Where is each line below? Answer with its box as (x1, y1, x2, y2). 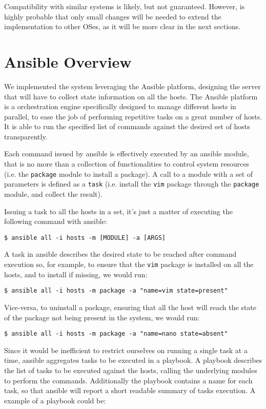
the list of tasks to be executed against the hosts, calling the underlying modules (4, 364, 257, 375)
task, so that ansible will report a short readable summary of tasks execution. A (4, 385, 256, 396)
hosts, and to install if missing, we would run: (4, 269, 148, 279)
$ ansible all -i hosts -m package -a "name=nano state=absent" (4, 330, 228, 338)
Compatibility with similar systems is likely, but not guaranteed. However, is (4, 1, 245, 11)
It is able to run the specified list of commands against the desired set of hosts (4, 121, 250, 132)
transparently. (4, 131, 48, 141)
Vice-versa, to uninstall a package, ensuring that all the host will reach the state (4, 301, 257, 312)
